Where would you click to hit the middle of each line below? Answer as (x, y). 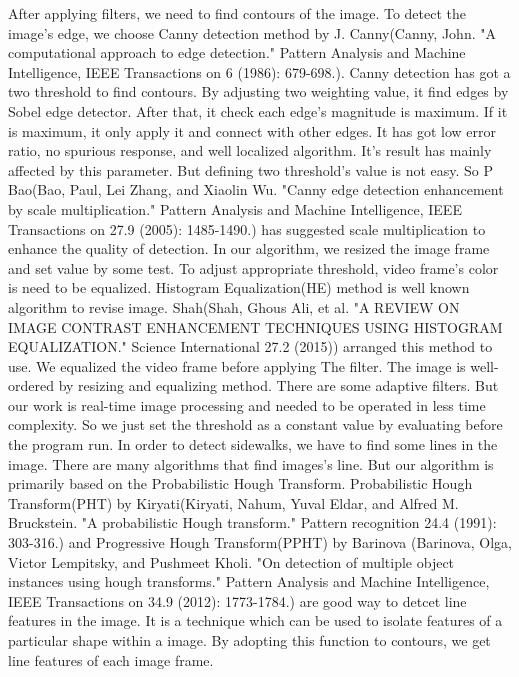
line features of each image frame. (111, 659)
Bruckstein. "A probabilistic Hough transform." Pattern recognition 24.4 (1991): (252, 522)
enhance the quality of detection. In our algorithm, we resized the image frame (249, 248)
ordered (31, 385)
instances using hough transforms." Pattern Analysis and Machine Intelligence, (249, 581)
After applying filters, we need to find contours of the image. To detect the (237, 13)
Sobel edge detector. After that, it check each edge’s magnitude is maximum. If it (258, 110)
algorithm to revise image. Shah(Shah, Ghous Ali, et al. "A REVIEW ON (234, 306)
